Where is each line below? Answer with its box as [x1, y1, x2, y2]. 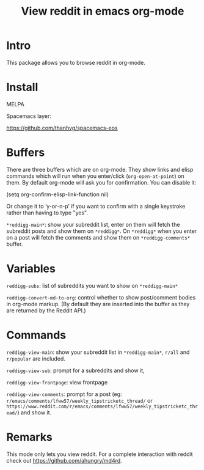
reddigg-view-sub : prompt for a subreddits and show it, [6, 367, 145, 374]
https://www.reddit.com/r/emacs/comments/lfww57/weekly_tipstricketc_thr [6, 403, 199, 409]
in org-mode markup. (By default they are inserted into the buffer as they [6, 300, 190, 307]
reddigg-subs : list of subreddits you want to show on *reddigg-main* [6, 282, 178, 289]
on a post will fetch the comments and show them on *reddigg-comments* [6, 233, 191, 241]
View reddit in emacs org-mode [21, 4, 184, 18]
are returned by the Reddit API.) [6, 307, 87, 314]
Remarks [6, 430, 53, 444]
